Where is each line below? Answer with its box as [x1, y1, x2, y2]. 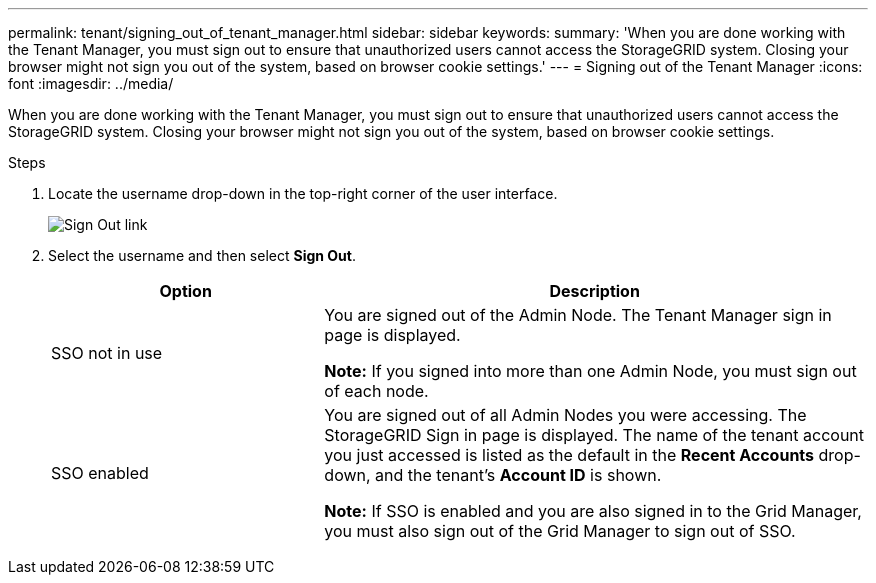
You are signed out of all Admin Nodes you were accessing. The [324, 405, 807, 425]
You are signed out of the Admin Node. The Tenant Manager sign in [324, 305, 832, 325]
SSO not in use [51, 343, 163, 363]
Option [159, 281, 212, 301]
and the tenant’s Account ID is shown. [375, 465, 662, 485]
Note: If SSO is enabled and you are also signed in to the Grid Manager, [324, 501, 862, 521]
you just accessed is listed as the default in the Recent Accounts [324, 445, 815, 465]
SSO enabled [51, 463, 149, 483]
